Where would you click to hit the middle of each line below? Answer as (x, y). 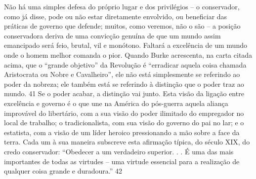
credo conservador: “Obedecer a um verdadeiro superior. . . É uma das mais (119, 151)
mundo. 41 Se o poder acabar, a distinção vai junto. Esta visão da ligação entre (124, 93)
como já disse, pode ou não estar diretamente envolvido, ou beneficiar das (116, 16)
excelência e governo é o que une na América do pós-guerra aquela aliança (116, 103)
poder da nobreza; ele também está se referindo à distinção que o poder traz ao (124, 84)
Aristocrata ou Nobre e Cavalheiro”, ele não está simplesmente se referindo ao (122, 74)
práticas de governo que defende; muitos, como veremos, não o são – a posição (122, 26)
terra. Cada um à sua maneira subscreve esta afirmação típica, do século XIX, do (127, 142)
